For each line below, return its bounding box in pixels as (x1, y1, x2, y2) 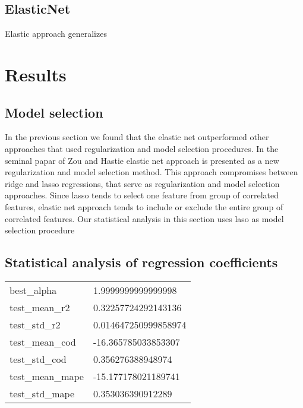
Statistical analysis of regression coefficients (5, 253, 278, 271)
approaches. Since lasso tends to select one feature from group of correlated (5, 189, 279, 201)
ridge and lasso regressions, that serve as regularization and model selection (5, 177, 280, 189)
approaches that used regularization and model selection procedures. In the (5, 142, 279, 154)
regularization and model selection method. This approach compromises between (5, 166, 298, 178)
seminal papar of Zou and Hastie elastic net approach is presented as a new (5, 154, 279, 166)
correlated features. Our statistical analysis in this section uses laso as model (5, 212, 284, 224)
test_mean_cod (10, 334, 76, 349)
